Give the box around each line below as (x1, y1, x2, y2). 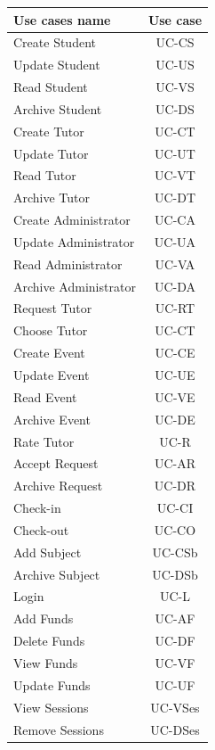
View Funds (13, 653, 78, 672)
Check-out (13, 520, 69, 539)
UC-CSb (152, 542, 198, 561)
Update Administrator (13, 232, 135, 251)
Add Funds (13, 609, 74, 628)
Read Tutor (13, 166, 76, 185)
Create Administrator (13, 210, 131, 229)
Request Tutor (13, 299, 92, 317)
